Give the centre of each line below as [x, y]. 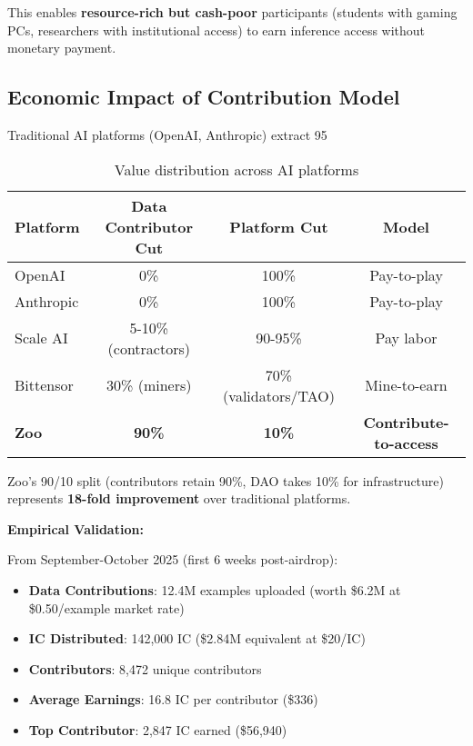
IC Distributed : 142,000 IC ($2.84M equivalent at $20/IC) [197, 638]
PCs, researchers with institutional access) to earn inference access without [216, 30]
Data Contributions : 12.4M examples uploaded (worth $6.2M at [215, 589]
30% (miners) [149, 385]
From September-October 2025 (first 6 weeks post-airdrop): [173, 559]
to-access [406, 443]
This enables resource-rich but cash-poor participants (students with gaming [232, 12]
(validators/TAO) [279, 395]
